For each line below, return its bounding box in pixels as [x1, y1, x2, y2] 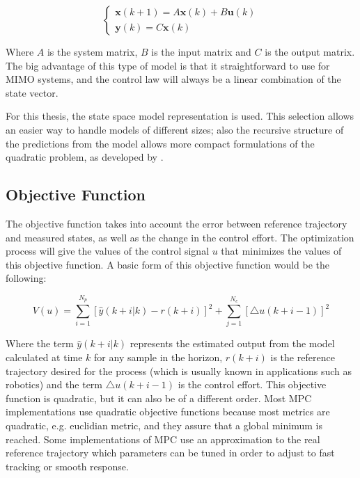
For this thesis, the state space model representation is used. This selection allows [6, 109, 354, 123]
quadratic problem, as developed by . [6, 150, 164, 164]
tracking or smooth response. [6, 459, 129, 473]
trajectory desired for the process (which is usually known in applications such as [6, 363, 352, 378]
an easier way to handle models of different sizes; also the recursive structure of [6, 122, 344, 136]
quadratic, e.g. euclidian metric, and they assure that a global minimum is [6, 418, 322, 433]
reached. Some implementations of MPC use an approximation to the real [6, 431, 320, 446]
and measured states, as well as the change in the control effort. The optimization [6, 230, 354, 244]
